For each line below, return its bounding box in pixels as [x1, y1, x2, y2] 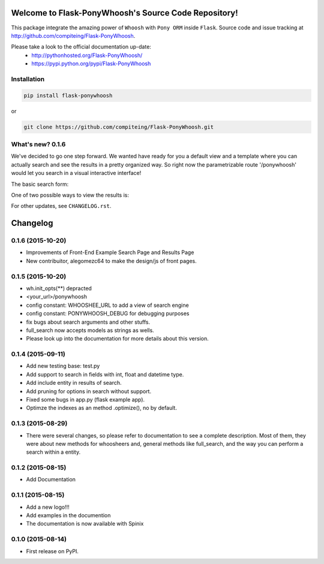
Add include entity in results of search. [26, 379, 122, 387]
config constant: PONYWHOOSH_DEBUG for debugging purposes [26, 310, 190, 317]
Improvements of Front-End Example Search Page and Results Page [26, 249, 194, 256]
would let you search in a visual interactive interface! [11, 170, 142, 177]
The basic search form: [11, 180, 69, 188]
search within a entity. [26, 448, 81, 456]
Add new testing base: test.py [26, 363, 100, 370]
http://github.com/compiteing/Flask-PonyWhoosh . [11, 32, 136, 39]
